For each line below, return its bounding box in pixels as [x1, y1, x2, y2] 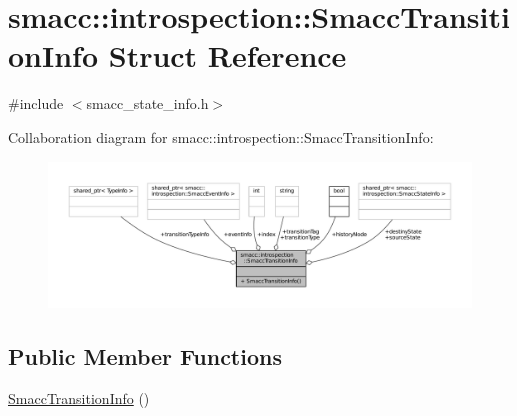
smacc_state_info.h [86, 93, 209, 114]
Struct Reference [108, 35, 347, 76]
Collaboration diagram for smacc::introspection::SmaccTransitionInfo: [8, 126, 434, 147]
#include [8, 93, 64, 114]
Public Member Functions [8, 341, 282, 372]
